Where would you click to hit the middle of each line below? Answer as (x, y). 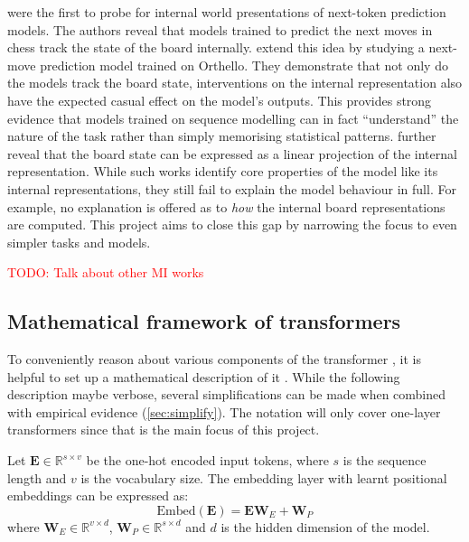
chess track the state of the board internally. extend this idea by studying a (216, 47)
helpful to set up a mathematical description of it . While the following (204, 376)
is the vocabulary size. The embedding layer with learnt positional (264, 477)
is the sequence (385, 460)
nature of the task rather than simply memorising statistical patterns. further (222, 136)
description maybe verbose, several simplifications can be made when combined (227, 394)
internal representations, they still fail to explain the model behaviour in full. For (232, 188)
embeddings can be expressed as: (98, 495)
